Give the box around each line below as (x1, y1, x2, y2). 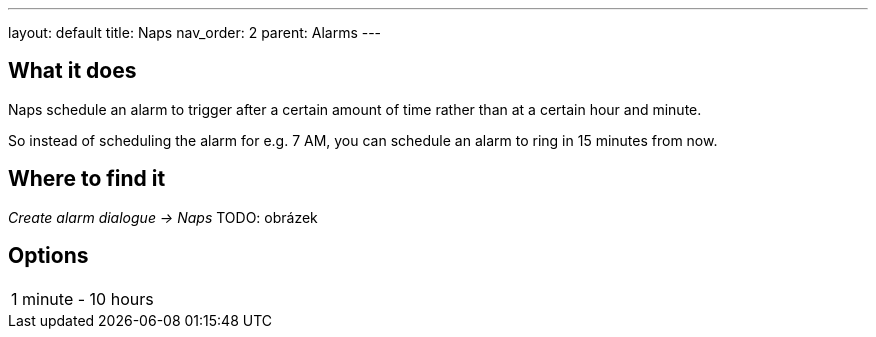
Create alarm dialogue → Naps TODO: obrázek (8, 208, 318, 226)
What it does (8, 58, 137, 84)
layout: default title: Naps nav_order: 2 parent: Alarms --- (8, 24, 382, 41)
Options (8, 243, 89, 269)
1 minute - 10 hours (11, 288, 154, 309)
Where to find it (8, 166, 166, 192)
